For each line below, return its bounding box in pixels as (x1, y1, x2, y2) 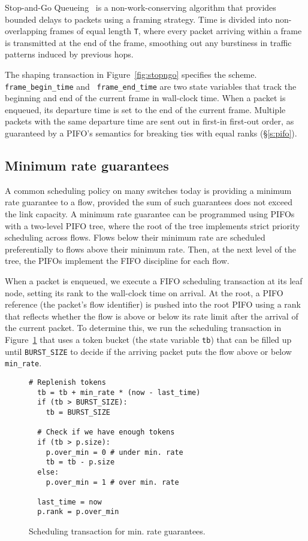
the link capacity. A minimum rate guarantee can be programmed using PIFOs (5, 208, 295, 220)
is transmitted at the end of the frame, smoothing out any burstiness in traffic (5, 36, 292, 48)
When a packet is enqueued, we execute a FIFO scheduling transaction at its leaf (5, 275, 303, 287)
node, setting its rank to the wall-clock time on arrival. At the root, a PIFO (5, 286, 283, 299)
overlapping (5, 25, 47, 37)
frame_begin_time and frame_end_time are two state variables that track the (5, 80, 297, 92)
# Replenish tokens (29, 378, 106, 387)
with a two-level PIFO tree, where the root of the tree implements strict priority (5, 219, 300, 232)
